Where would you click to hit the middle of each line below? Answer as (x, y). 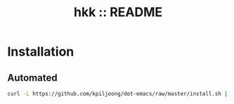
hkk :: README (118, 12)
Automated (32, 78)
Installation (41, 52)
